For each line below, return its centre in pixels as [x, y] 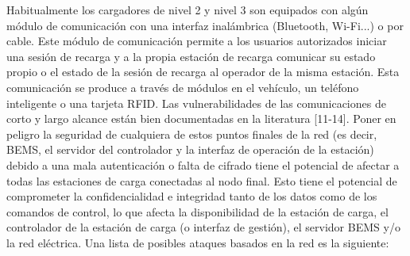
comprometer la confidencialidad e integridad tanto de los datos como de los [192, 196]
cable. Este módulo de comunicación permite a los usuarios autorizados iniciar [197, 41]
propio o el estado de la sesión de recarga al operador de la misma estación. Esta [203, 72]
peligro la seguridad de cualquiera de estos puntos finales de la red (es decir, [192, 134]
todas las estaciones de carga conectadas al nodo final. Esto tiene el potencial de [202, 180]
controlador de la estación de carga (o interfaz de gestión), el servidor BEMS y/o [203, 227]
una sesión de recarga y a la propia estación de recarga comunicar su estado [191, 56]
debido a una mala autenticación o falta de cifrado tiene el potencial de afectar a [203, 164]
